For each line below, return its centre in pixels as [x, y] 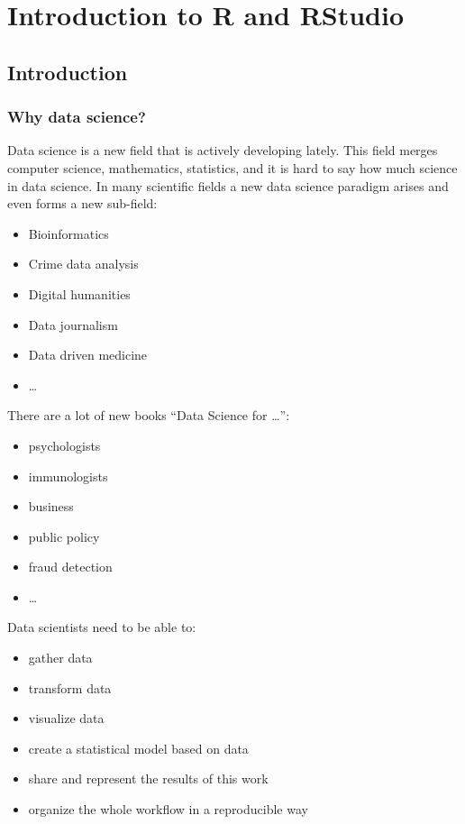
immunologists [68, 476]
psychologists [64, 445]
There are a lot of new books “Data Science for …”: [149, 415]
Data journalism [73, 324]
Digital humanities [79, 293]
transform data [70, 687]
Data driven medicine [88, 355]
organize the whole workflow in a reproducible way [168, 809]
